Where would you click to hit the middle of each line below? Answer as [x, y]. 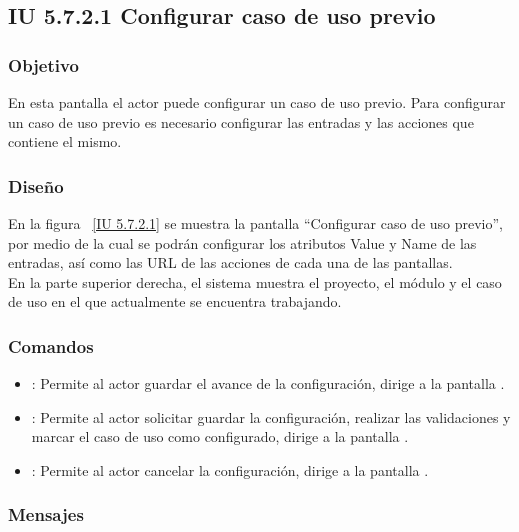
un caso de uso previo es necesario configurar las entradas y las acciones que [241, 121]
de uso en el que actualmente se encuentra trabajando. [175, 301]
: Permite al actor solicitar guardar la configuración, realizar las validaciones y [271, 416]
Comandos [51, 345]
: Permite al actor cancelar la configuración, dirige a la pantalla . [230, 469]
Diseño [36, 185]
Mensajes [46, 514]
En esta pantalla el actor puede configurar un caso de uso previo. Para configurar [257, 102]
